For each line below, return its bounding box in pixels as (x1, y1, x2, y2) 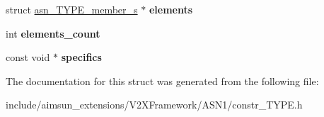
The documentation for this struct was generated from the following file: (6, 73, 319, 88)
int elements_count (6, 26, 100, 40)
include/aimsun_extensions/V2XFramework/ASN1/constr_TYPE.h (6, 97, 303, 112)
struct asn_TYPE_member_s (6, 2, 138, 16)
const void (6, 50, 50, 65)
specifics (61, 50, 102, 65)
